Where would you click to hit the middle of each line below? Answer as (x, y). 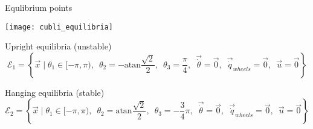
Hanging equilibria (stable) (55, 92)
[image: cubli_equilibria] (59, 27)
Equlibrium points (39, 7)
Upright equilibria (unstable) (58, 46)
